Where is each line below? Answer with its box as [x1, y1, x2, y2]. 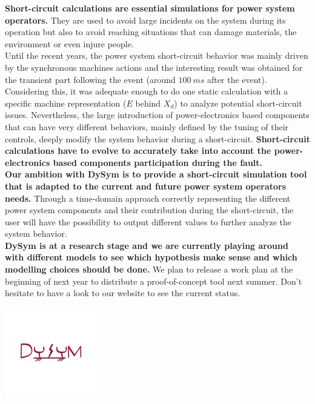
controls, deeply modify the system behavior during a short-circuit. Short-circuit [5, 132, 310, 145]
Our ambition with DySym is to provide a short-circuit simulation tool [5, 168, 307, 180]
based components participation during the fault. [53, 156, 263, 168]
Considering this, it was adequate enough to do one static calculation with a [5, 85, 288, 98]
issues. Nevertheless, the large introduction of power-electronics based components [5, 108, 310, 121]
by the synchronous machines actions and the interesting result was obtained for [5, 61, 303, 73]
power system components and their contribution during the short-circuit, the [5, 204, 294, 216]
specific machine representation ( [5, 96, 127, 109]
